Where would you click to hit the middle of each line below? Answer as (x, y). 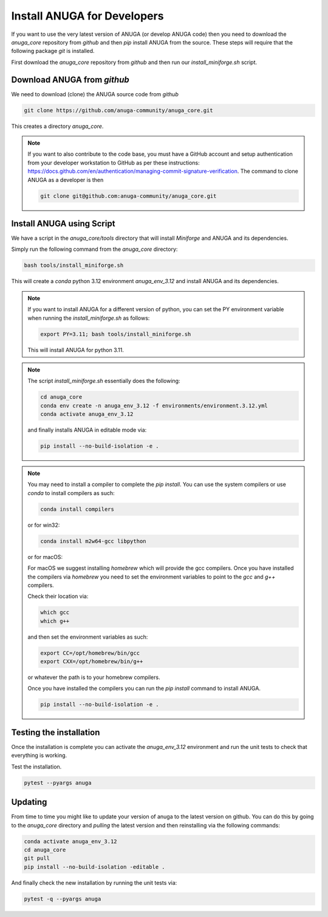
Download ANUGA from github (70, 79)
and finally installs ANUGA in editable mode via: (87, 430)
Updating (29, 802)
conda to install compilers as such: (71, 493)
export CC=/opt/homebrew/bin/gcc (90, 653)
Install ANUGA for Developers (87, 16)
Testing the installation (56, 732)
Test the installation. (36, 767)
